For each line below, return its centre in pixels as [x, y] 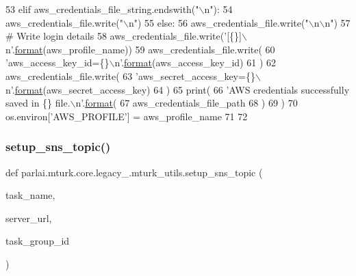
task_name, [30, 195]
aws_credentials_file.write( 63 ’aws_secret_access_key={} [130, 75]
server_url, [29, 218]
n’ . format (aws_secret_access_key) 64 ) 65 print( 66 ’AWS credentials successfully [178, 89]
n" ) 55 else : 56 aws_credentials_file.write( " [218, 22]
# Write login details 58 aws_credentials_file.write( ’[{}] [124, 36]
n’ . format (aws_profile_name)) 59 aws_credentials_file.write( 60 [140, 49]
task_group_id [38, 241]
